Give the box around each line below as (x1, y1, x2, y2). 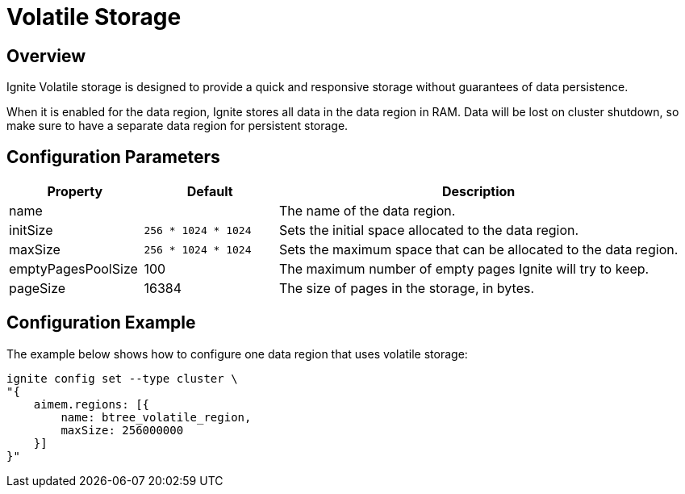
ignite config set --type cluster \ (6, 371, 238, 385)
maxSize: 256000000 (61, 423, 184, 437)
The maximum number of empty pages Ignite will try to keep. (278, 261, 649, 278)
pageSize (9, 280, 66, 297)
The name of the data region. (278, 203, 456, 220)
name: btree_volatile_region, (61, 410, 252, 424)
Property (47, 183, 103, 200)
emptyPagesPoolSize (9, 261, 138, 278)
